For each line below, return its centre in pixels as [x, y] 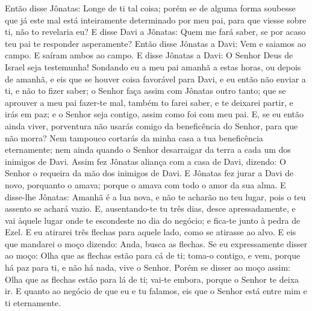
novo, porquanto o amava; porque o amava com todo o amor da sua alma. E [145, 184]
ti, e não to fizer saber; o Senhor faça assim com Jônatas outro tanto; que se [145, 91]
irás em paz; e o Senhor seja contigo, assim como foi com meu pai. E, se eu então [154, 114]
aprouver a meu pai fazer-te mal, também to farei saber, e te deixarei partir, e [149, 102]
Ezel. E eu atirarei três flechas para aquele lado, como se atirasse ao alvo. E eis [151, 232]
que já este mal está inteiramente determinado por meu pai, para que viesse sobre [156, 20]
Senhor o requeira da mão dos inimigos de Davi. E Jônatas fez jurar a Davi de [149, 173]
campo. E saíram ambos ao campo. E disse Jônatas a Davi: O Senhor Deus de [149, 55]
